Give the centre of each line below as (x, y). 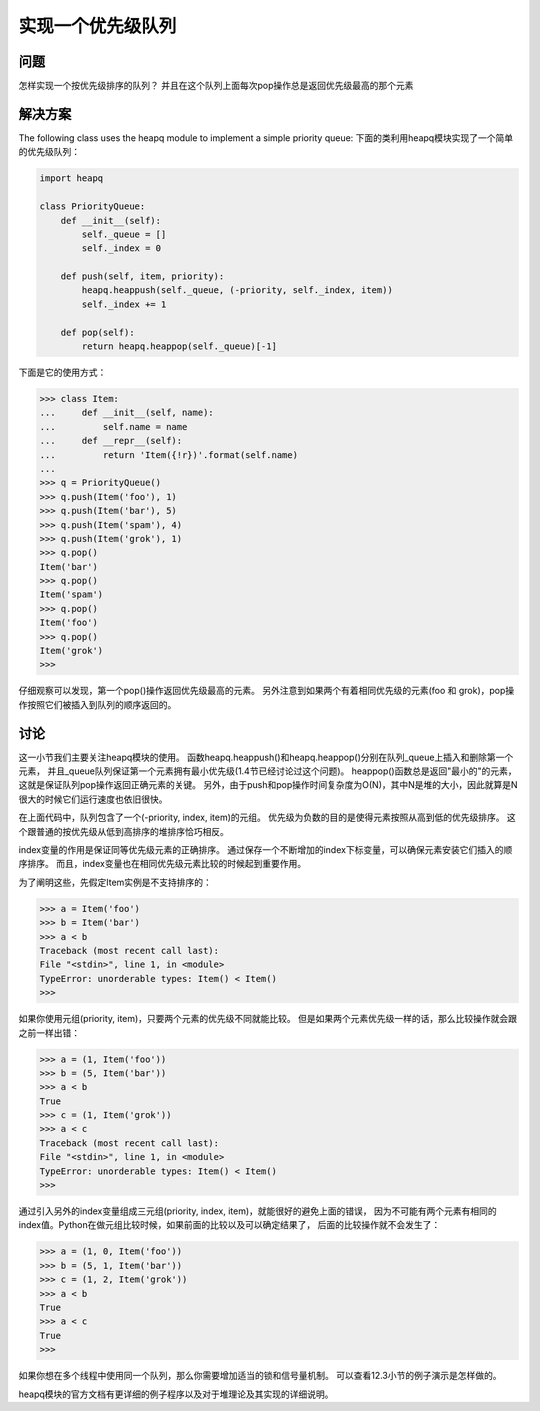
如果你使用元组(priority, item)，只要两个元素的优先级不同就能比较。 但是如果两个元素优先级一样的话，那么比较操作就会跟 (268, 1019)
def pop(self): (97, 332)
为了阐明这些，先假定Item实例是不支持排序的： (115, 882)
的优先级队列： (49, 152)
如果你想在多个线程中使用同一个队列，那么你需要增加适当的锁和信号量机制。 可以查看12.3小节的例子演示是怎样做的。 (260, 1376)
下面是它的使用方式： (62, 372)
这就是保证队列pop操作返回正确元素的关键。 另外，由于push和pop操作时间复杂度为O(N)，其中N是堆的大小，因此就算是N (268, 785)
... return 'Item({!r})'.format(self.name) (169, 454)
